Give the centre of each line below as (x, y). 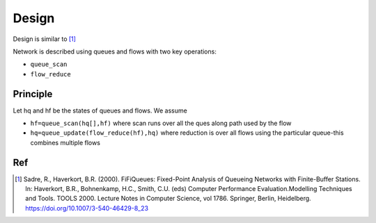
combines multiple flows (65, 142)
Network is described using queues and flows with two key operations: (115, 51)
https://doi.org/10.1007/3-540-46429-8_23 (87, 208)
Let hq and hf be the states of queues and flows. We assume (100, 110)
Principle (33, 94)
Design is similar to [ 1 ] (45, 39)
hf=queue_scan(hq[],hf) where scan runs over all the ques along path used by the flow (161, 123)
